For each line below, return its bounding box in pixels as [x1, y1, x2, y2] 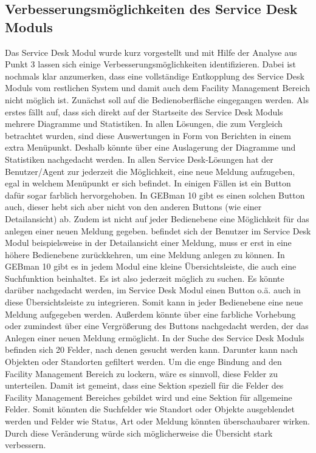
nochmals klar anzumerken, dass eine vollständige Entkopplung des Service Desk [5, 69, 304, 82]
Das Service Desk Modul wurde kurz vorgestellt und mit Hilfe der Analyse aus [5, 46, 297, 58]
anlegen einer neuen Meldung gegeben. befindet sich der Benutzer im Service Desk [5, 224, 311, 237]
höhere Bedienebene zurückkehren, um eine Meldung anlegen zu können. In [5, 248, 285, 261]
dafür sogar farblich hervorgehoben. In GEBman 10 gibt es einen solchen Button [5, 188, 305, 201]
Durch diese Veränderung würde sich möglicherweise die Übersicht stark [5, 426, 273, 439]
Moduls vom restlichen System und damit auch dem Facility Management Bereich [5, 81, 310, 94]
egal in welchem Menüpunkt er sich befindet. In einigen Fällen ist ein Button [5, 177, 291, 189]
